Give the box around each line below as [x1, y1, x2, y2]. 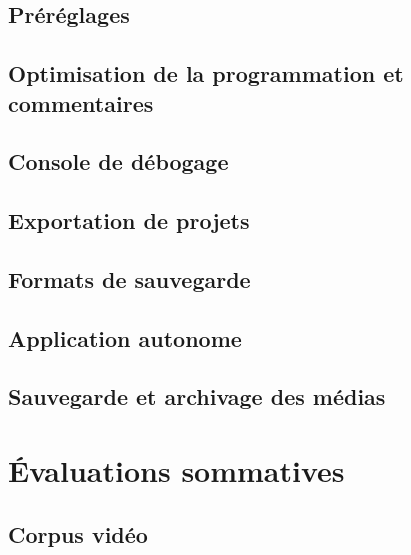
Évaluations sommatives [8, 450, 345, 491]
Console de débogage [8, 146, 229, 177]
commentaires [8, 87, 154, 118]
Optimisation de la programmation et [8, 58, 404, 89]
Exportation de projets [8, 205, 250, 236]
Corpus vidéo [8, 518, 148, 549]
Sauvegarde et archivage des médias [8, 381, 386, 412]
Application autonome [8, 322, 242, 353]
